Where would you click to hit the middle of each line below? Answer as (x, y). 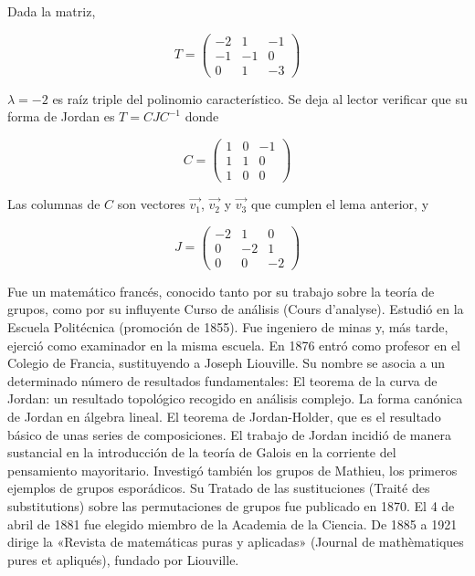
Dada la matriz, (52, 11)
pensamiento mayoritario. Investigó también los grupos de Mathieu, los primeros (232, 470)
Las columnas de (54, 204)
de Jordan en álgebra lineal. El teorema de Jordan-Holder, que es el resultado (224, 416)
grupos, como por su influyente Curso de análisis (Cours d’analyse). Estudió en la (236, 309)
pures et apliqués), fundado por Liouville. (123, 559)
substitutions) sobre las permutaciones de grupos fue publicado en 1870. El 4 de (231, 505)
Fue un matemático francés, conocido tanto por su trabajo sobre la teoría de (221, 291)
